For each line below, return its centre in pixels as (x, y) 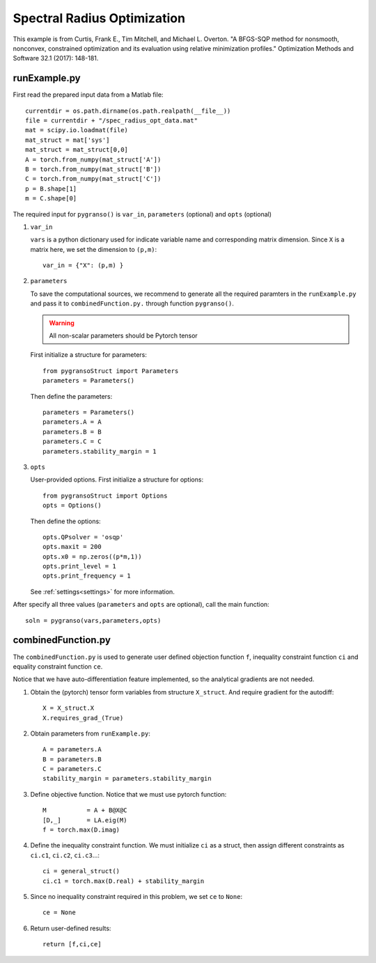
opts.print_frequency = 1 (87, 576)
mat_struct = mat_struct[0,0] (77, 150)
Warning (62, 323)
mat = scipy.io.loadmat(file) (77, 130)
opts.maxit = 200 (72, 547)
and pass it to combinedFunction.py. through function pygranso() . (132, 303)
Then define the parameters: (71, 396)
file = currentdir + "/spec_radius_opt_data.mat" (112, 121)
